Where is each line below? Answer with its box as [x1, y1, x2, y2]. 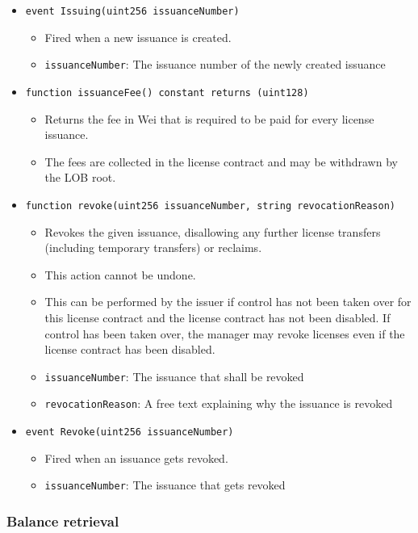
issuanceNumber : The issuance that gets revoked [44, 476, 286, 493]
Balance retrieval [6, 510, 119, 531]
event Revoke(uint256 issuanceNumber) [25, 426, 234, 439]
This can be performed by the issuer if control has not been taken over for [44, 293, 412, 310]
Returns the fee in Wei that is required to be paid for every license [44, 110, 374, 127]
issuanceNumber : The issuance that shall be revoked [44, 367, 304, 384]
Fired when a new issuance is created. [44, 28, 232, 45]
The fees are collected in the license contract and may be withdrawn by [44, 153, 398, 170]
